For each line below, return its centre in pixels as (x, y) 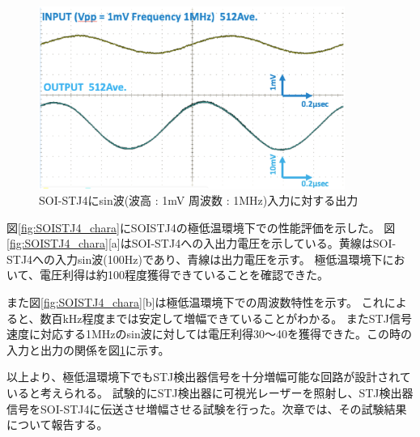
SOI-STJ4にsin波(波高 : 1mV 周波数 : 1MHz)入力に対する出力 (199, 200)
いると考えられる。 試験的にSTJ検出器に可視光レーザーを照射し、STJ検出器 (210, 393)
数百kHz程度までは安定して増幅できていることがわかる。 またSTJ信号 (226, 318)
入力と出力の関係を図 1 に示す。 (88, 349)
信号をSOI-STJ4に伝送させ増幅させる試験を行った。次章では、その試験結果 (207, 408)
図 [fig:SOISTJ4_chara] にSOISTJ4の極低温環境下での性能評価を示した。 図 (201, 227)
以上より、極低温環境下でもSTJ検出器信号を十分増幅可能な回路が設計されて (209, 377)
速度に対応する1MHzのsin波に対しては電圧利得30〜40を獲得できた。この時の (210, 334)
